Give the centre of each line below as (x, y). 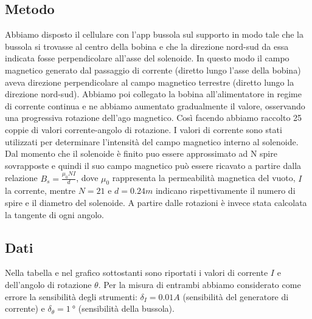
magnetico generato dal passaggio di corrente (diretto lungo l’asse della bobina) (153, 70)
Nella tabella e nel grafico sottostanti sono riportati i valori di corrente (137, 273)
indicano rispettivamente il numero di (225, 190)
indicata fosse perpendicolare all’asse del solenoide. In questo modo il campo (147, 58)
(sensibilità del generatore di (236, 296)
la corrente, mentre (40, 190)
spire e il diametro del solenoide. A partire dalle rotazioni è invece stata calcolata (156, 202)
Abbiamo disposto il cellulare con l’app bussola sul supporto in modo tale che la (154, 34)
